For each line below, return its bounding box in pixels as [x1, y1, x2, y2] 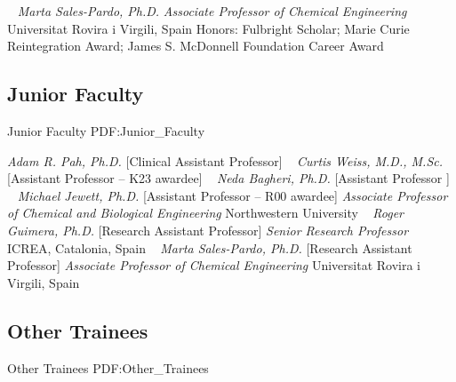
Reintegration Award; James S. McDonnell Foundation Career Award [7, 36, 384, 55]
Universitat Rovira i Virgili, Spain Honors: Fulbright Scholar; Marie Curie [7, 19, 410, 37]
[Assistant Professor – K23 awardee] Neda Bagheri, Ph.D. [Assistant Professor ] [7, 169, 450, 187]
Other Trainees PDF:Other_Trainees [7, 358, 209, 377]
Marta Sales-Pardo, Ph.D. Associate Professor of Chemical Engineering [17, 2, 407, 20]
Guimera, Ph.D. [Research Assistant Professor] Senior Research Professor [7, 220, 409, 239]
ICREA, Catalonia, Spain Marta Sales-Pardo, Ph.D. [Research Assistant [7, 238, 412, 257]
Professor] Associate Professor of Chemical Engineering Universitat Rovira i [7, 256, 420, 275]
